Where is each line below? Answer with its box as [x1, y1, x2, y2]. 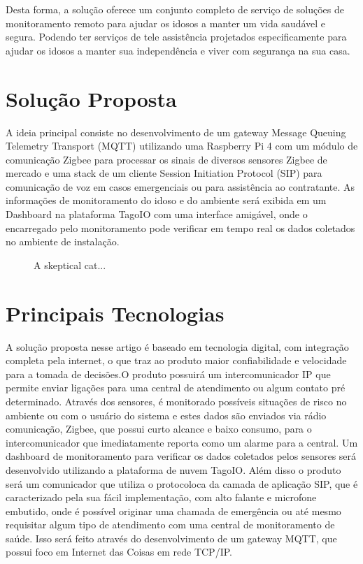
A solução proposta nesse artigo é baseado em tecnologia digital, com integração [6, 339, 349, 354]
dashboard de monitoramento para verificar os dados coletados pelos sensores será [6, 449, 357, 463]
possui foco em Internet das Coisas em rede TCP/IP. [6, 544, 232, 559]
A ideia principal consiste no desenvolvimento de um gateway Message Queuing [6, 124, 346, 139]
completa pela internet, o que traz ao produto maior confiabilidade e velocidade [6, 353, 347, 368]
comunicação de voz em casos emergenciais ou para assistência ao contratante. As [6, 179, 355, 194]
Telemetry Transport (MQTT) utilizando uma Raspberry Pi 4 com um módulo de [6, 138, 358, 153]
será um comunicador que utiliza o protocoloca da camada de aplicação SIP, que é [6, 476, 358, 491]
